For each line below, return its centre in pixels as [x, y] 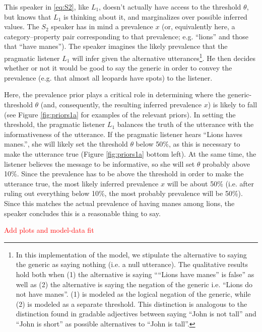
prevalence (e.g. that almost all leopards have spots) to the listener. [108, 77]
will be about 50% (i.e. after [210, 183]
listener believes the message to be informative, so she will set [100, 163]
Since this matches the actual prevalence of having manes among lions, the [119, 203]
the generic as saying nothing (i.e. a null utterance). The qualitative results [132, 264]
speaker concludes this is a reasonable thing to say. [82, 213]
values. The [22, 26]
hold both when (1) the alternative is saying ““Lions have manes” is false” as [135, 274]
